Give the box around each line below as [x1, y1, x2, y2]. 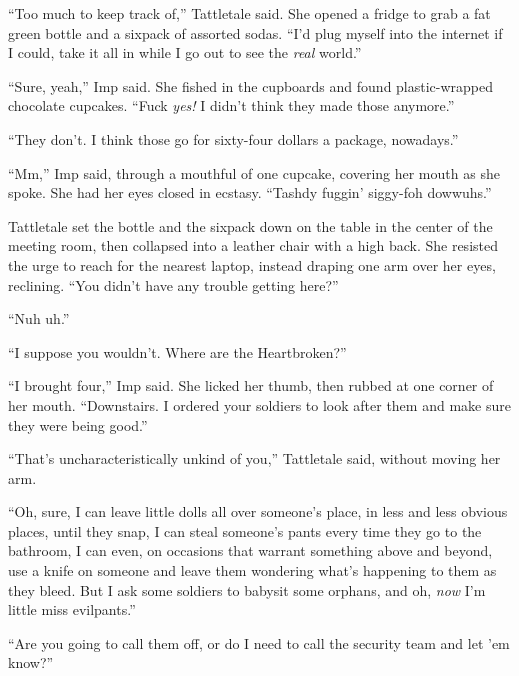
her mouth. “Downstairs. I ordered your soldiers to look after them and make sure [8, 394, 511, 415]
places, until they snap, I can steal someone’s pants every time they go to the [8, 520, 482, 541]
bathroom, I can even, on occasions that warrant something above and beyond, [8, 540, 493, 561]
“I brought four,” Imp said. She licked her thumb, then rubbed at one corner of [8, 375, 494, 396]
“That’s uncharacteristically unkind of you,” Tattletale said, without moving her [8, 448, 501, 469]
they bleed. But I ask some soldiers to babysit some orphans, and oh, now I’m [8, 579, 486, 600]
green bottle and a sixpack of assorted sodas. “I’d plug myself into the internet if [8, 22, 503, 43]
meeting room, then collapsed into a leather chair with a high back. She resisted [8, 235, 498, 256]
